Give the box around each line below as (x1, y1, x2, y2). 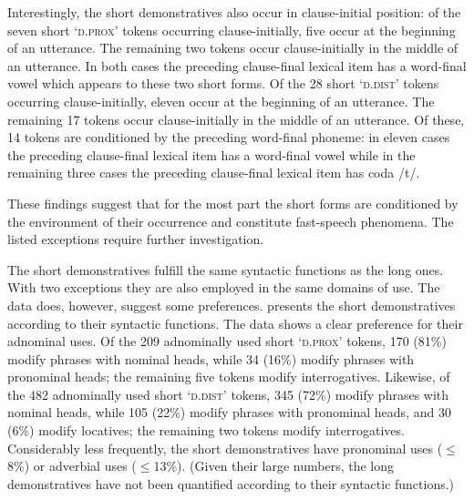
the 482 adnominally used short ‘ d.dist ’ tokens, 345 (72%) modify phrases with (7, 384, 449, 403)
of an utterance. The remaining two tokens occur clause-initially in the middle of (7, 38, 459, 57)
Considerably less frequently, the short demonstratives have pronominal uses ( (7, 438, 443, 457)
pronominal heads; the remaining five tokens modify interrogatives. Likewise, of (7, 367, 450, 386)
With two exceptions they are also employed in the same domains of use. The (7, 278, 440, 297)
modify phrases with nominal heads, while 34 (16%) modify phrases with (7, 349, 415, 368)
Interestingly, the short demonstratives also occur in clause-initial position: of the (7, 3, 461, 21)
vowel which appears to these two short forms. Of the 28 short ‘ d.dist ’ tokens (7, 74, 439, 93)
